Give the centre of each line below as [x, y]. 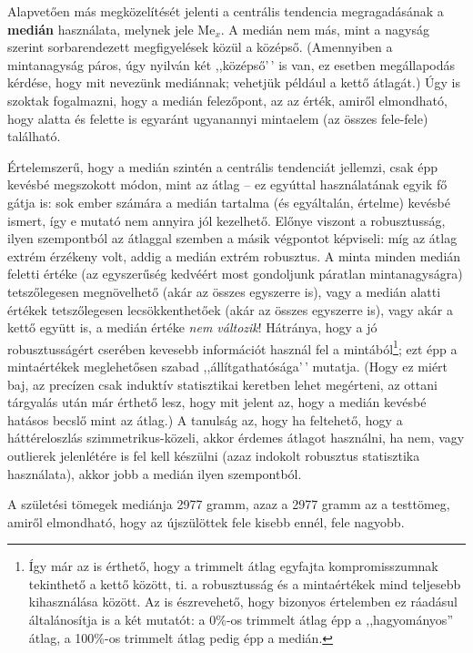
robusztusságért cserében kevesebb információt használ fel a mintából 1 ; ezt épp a [232, 347]
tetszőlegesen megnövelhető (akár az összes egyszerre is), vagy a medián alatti [224, 291]
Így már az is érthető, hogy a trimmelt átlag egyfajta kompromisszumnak [233, 566]
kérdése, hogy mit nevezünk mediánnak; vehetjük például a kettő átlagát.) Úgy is [234, 82]
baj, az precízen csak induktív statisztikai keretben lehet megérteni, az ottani [222, 384]
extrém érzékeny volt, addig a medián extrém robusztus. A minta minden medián [234, 255]
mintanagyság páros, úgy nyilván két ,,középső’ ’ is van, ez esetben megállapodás [231, 64]
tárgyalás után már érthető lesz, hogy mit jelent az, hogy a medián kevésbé [217, 402]
